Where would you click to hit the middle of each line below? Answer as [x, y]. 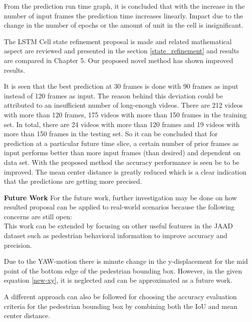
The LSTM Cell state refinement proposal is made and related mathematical [118, 41]
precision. [18, 245]
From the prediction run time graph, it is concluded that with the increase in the [124, 6]
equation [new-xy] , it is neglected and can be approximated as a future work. [118, 280]
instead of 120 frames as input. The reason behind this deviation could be [113, 95]
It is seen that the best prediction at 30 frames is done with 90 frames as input [121, 86]
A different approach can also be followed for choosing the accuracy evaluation [120, 297]
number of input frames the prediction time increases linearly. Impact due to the [124, 15]
